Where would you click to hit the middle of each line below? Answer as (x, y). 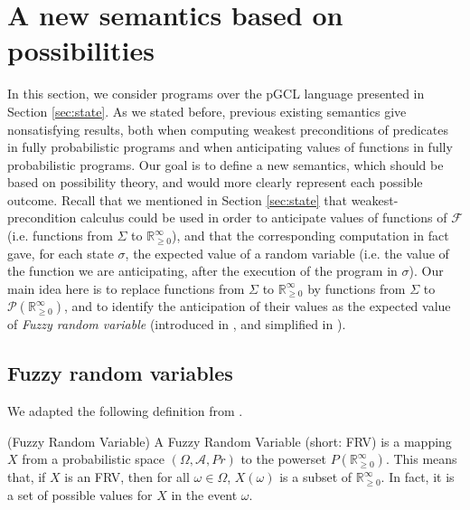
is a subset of (316, 477)
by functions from (357, 288)
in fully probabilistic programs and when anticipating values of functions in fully (230, 147)
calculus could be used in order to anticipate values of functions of (263, 217)
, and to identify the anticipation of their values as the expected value (257, 306)
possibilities (81, 50)
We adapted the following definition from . (125, 411)
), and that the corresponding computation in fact (310, 236)
